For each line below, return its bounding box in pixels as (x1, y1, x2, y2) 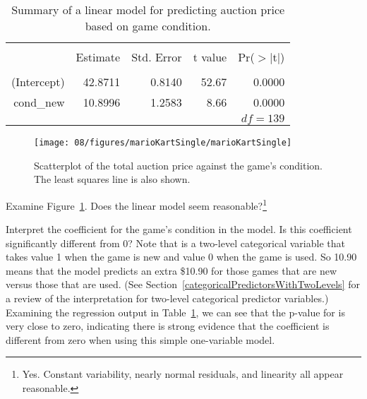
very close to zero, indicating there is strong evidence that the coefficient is (6, 318, 330, 333)
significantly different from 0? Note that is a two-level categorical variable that (6, 235, 345, 250)
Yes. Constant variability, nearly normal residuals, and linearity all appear (22, 367, 344, 381)
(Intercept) (11, 73, 65, 90)
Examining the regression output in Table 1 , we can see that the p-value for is (6, 304, 345, 319)
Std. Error (131, 49, 182, 65)
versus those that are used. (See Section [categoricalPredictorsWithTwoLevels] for (6, 277, 360, 292)
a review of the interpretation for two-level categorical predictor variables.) (6, 291, 329, 306)
